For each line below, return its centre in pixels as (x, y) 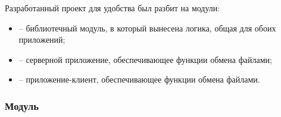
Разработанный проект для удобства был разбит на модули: (113, 8)
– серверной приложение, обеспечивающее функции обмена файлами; (145, 59)
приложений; (42, 39)
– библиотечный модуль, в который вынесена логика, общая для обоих (147, 28)
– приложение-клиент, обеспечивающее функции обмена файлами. (139, 79)
